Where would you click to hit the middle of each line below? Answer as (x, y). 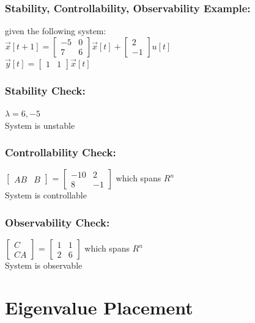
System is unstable (40, 125)
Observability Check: (57, 222)
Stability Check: (45, 90)
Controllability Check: (61, 152)
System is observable (44, 265)
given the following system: (56, 31)
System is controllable (46, 195)
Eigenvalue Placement (99, 307)
